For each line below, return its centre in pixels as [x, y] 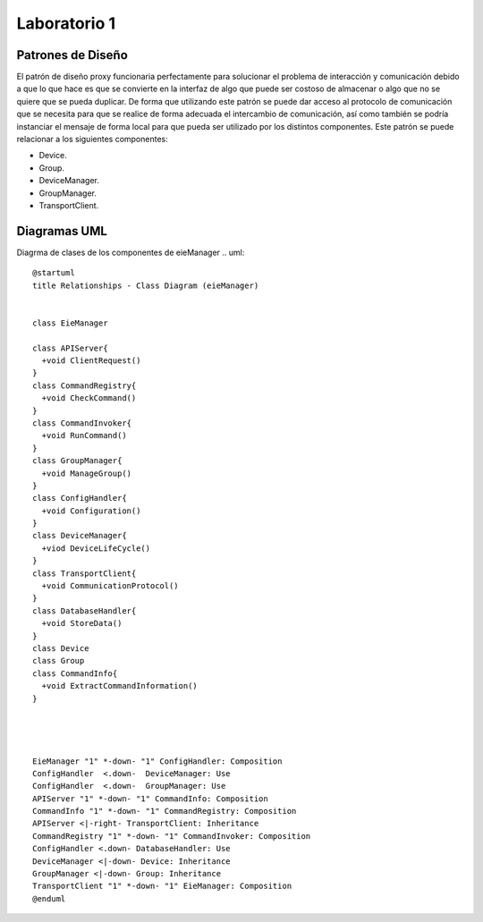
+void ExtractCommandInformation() [120, 686]
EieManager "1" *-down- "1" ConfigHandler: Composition [157, 761]
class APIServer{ [70, 348]
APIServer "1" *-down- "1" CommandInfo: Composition [150, 799]
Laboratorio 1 [66, 23]
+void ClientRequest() [91, 361]
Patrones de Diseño [72, 55]
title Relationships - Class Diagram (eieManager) [146, 285]
